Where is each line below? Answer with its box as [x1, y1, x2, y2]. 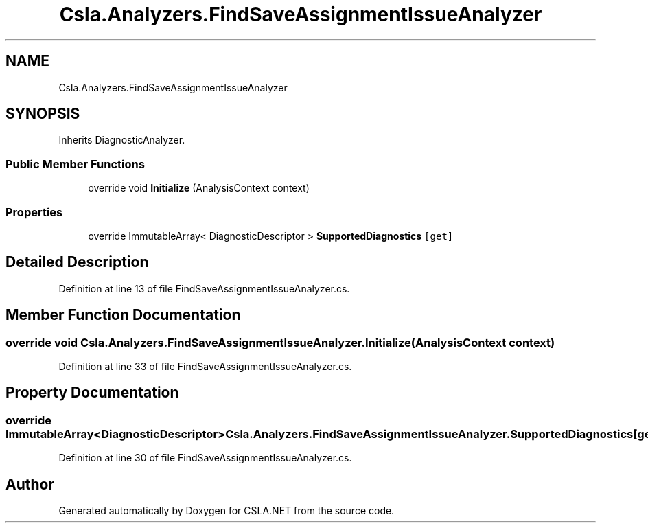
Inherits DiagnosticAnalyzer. [58, 134, 185, 146]
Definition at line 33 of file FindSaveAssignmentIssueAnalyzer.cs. [58, 360, 352, 372]
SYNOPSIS [5, 105, 80, 123]
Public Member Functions [5, 157, 145, 171]
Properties [5, 205, 63, 219]
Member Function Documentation [5, 306, 241, 324]
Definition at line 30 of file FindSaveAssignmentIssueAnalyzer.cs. [58, 452, 352, 464]
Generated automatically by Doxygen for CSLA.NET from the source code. [58, 505, 395, 517]
